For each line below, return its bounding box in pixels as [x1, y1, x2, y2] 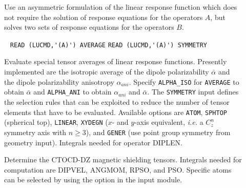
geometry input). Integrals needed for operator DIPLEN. [4, 137, 182, 147]
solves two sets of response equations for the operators [4, 22, 174, 32]
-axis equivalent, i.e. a [134, 117, 203, 127]
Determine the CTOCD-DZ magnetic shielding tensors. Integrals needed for [4, 154, 242, 165]
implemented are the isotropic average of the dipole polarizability [4, 66, 209, 77]
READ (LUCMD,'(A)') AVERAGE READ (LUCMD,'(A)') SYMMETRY [10, 41, 207, 49]
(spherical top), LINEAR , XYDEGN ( [4, 117, 108, 127]
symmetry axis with [4, 126, 67, 137]
